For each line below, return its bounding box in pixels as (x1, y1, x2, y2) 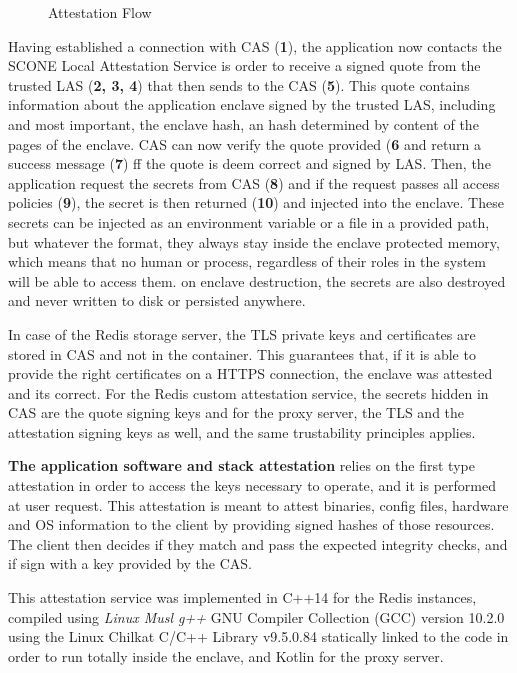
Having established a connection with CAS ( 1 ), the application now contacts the (8, 35, 502, 56)
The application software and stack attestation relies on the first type (8, 455, 475, 476)
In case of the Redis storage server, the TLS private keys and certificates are (8, 323, 476, 344)
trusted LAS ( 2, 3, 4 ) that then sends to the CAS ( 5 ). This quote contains (8, 74, 470, 95)
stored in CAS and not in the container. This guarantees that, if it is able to (8, 343, 476, 364)
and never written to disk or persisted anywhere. (8, 290, 306, 311)
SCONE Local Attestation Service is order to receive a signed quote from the (8, 55, 481, 76)
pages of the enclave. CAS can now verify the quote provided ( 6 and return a (8, 133, 482, 154)
